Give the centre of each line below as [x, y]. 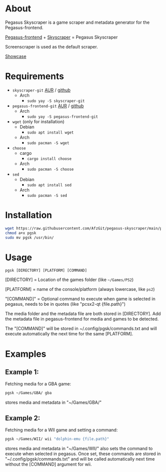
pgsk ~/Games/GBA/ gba [28, 393]
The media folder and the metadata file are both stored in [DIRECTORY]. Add [83, 314]
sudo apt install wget [50, 132]
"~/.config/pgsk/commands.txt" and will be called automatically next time [80, 459]
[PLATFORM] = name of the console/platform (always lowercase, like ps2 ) [80, 289]
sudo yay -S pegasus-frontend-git [62, 117]
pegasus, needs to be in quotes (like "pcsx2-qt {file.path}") [65, 304]
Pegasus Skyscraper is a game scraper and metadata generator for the [77, 22]
